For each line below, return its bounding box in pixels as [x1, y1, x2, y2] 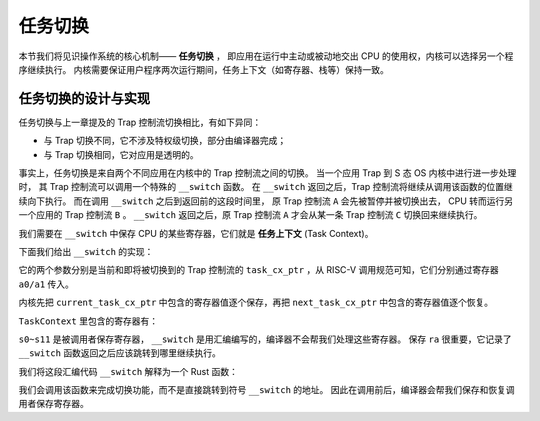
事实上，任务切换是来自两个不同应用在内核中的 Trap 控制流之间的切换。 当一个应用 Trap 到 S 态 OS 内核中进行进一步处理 [18, 167, 517, 179]
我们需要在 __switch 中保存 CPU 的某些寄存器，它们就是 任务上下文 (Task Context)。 [18, 227, 374, 239]
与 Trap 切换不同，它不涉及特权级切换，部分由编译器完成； [43, 135, 287, 147]
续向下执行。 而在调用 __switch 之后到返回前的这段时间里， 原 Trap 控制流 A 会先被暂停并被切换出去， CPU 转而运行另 [18, 195, 514, 207]
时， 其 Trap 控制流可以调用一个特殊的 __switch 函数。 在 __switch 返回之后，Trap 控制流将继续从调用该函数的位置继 [18, 181, 514, 193]
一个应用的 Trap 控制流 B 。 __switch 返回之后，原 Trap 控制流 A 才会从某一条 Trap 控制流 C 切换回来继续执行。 [18, 209, 483, 221]
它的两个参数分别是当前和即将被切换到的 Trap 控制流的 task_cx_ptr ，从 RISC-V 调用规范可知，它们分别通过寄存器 [18, 264, 499, 276]
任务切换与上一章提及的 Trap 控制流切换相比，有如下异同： [18, 116, 262, 128]
